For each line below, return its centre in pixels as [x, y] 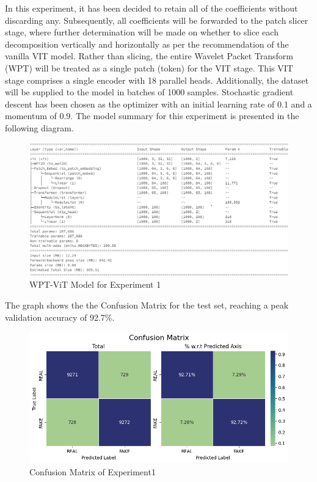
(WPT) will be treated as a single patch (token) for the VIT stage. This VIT [149, 68]
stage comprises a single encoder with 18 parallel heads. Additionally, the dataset [157, 80]
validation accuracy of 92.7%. [60, 317]
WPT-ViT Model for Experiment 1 [95, 284]
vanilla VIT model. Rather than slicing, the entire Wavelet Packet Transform [149, 56]
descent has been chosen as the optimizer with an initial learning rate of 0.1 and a [158, 104]
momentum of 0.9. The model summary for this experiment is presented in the [152, 116]
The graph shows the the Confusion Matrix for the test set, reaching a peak [147, 305]
